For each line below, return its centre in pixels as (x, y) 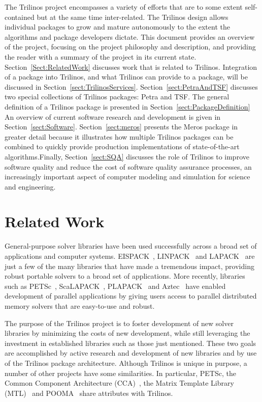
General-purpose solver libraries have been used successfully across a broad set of (131, 246)
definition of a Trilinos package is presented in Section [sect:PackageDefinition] (127, 106)
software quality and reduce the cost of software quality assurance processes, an (128, 166)
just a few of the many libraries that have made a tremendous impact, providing (129, 266)
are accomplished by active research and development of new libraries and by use (131, 353)
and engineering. (30, 186)
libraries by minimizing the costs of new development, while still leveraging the (127, 333)
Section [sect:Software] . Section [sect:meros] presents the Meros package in (121, 127)
